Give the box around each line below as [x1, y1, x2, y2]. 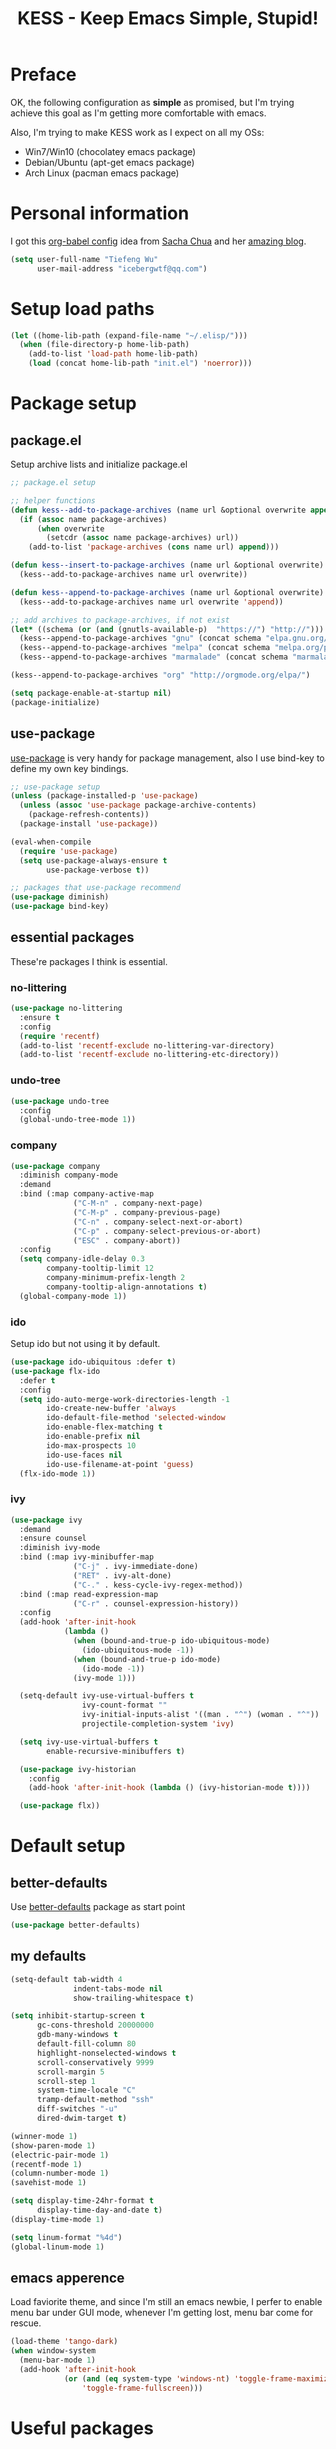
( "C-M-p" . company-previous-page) [73, 1207, 222, 1217]
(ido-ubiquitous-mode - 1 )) [81, 1645, 195, 1655]
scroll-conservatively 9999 [36, 2057, 155, 2067]
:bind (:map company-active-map [19, 1189, 155, 1199]
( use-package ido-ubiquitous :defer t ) [10, 1357, 177, 1367]
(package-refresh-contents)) [28, 810, 150, 820]
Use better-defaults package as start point [10, 1901, 186, 1913]
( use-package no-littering [10, 1003, 123, 1014]
